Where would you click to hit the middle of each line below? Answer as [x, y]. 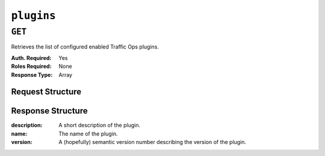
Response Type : [32, 74]
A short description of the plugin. [100, 125]
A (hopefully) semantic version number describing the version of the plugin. [153, 142]
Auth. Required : [31, 58]
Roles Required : [31, 67]
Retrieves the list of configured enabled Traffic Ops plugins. [85, 47]
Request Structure [46, 92]
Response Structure [49, 111]
